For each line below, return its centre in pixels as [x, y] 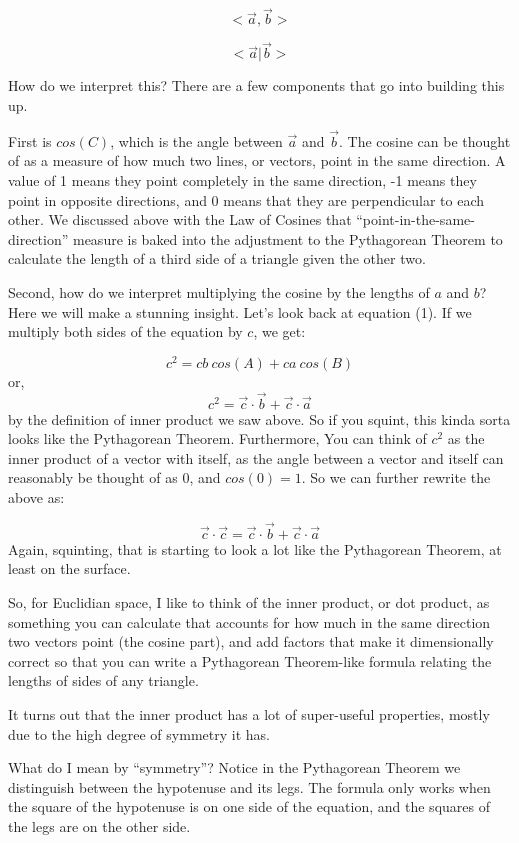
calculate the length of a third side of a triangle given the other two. [217, 258]
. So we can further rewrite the [396, 477]
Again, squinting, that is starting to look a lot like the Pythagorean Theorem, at [255, 548]
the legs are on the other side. [99, 825]
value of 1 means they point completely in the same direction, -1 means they [242, 180]
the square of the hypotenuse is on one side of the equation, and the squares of [249, 806]
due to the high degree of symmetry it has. [139, 733]
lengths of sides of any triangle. [103, 680]
